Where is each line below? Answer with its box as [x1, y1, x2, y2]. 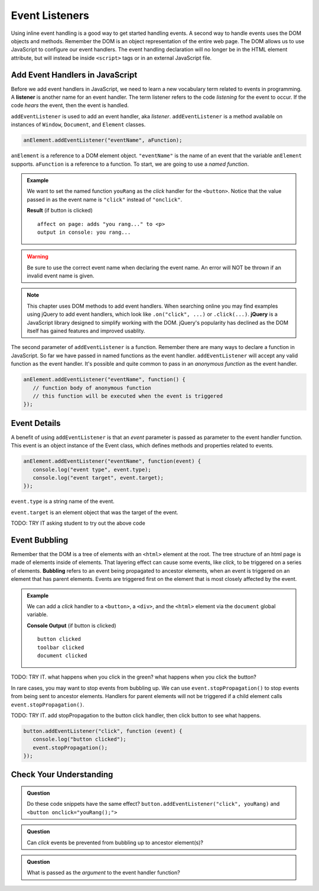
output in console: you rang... [37, 228, 131, 235]
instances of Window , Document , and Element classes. [11, 121, 146, 128]
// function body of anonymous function [32, 385, 152, 391]
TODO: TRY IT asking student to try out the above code [11, 519, 146, 527]
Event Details [11, 418, 61, 428]
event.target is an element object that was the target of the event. [11, 509, 178, 516]
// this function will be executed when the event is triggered [32, 392, 223, 399]
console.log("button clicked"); [32, 736, 126, 742]
